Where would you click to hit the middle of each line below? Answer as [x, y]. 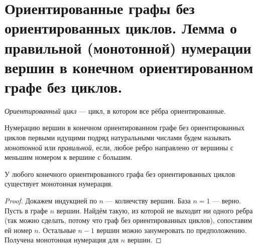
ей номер [18, 230]
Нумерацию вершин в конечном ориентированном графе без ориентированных [124, 128]
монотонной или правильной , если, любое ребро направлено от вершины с [119, 147]
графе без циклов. [63, 86]
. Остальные [57, 230]
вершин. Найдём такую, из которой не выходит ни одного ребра [155, 210]
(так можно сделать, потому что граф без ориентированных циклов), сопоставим [128, 220]
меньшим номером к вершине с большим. [69, 157]
